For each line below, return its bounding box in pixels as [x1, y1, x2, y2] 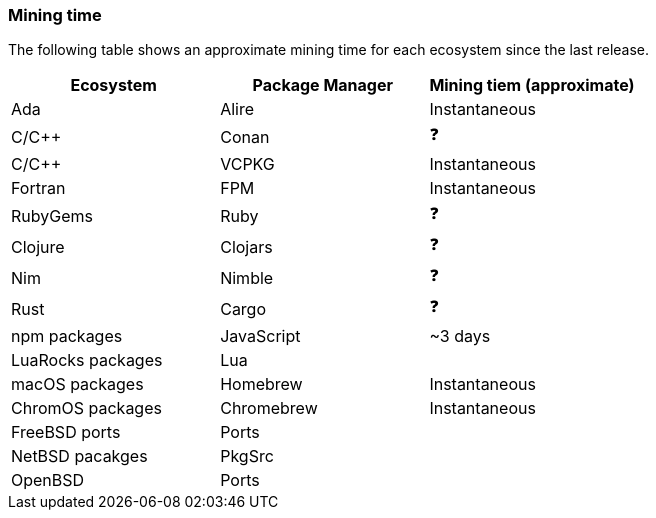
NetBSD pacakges [11, 446, 148, 467]
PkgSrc [220, 446, 274, 467]
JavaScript [220, 326, 301, 347]
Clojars [220, 236, 273, 257]
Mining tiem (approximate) [429, 75, 635, 96]
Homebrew [220, 374, 303, 395]
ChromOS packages [11, 398, 162, 419]
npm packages [11, 326, 123, 347]
